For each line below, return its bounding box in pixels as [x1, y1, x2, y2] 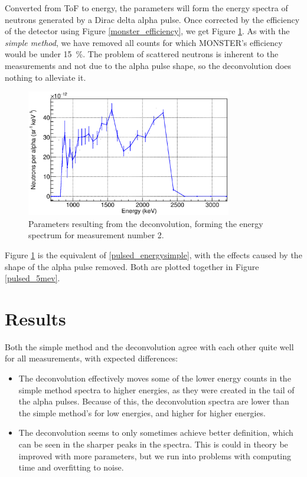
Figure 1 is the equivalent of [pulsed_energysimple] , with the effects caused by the [5, 248, 302, 261]
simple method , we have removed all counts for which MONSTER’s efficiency [5, 36, 283, 48]
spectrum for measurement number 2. [28, 229, 164, 241]
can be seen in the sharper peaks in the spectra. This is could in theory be [18, 438, 288, 450]
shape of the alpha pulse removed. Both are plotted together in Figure [5, 260, 259, 272]
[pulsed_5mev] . [5, 272, 60, 284]
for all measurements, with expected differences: [5, 352, 178, 364]
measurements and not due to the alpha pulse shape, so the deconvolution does [5, 59, 292, 71]
